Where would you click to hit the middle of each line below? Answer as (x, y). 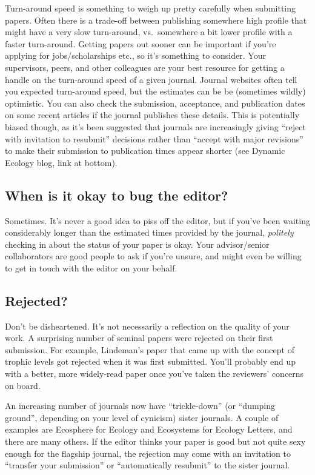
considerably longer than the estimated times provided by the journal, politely (149, 232)
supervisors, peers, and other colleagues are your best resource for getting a (145, 67)
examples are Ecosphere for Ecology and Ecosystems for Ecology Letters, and (149, 429)
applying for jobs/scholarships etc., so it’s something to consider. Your (135, 55)
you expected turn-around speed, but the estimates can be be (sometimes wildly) (155, 91)
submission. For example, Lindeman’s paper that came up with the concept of (150, 349)
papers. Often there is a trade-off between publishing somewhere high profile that (156, 20)
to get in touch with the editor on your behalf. (91, 267)
